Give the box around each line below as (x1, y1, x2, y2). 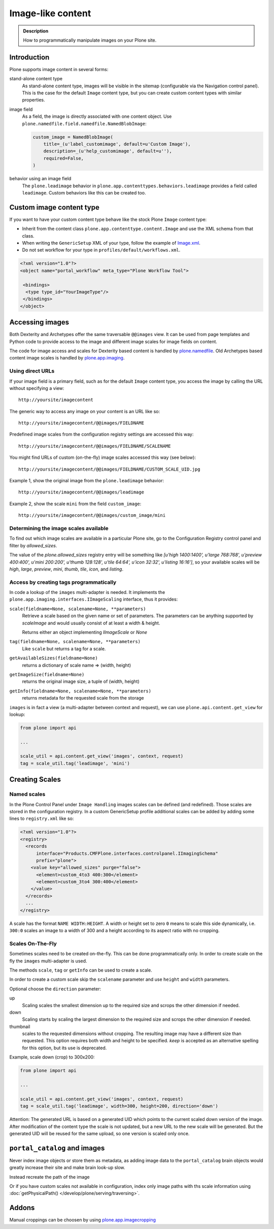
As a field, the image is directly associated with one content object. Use (22, 113, 172, 119)
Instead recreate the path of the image (9, 1174, 90, 1180)
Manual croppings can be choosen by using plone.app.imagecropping (9, 1217, 156, 1223)
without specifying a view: (9, 385, 64, 391)
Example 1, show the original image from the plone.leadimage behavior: (9, 478, 164, 484)
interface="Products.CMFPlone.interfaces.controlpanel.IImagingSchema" (36, 850, 218, 856)
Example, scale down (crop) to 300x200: (9, 1054, 95, 1060)
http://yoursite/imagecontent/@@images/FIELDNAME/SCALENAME (18, 443, 171, 449)
